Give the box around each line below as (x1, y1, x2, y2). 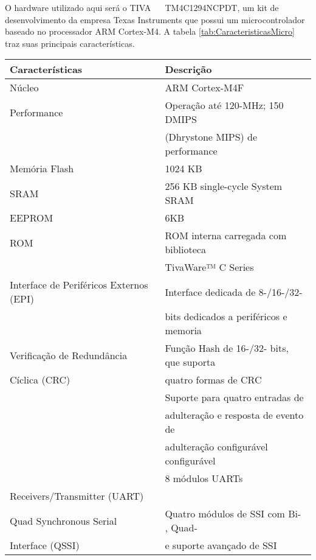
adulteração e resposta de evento (165, 408, 304, 422)
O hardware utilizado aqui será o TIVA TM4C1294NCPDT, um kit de (5, 1, 279, 13)
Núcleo (10, 80, 39, 95)
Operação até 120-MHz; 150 (165, 98, 284, 113)
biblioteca (165, 242, 206, 257)
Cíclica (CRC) (10, 373, 70, 387)
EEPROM (10, 211, 53, 225)
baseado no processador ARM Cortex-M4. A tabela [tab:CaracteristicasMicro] (5, 25, 295, 38)
